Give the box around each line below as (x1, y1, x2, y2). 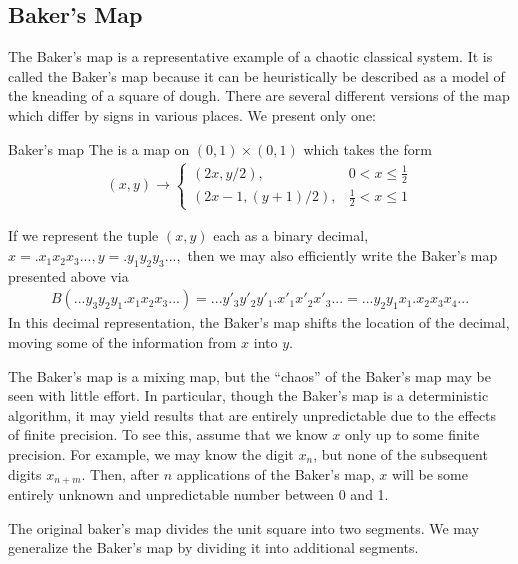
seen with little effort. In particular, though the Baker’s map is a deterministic (8, 385, 489, 406)
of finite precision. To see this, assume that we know (8, 424, 328, 445)
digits (8, 463, 42, 484)
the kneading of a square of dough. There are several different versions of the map (8, 85, 510, 106)
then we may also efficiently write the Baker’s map (187, 245, 498, 266)
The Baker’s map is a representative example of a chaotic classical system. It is (8, 46, 493, 67)
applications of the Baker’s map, (176, 463, 375, 484)
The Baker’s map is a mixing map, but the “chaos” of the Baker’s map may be (8, 365, 491, 386)
